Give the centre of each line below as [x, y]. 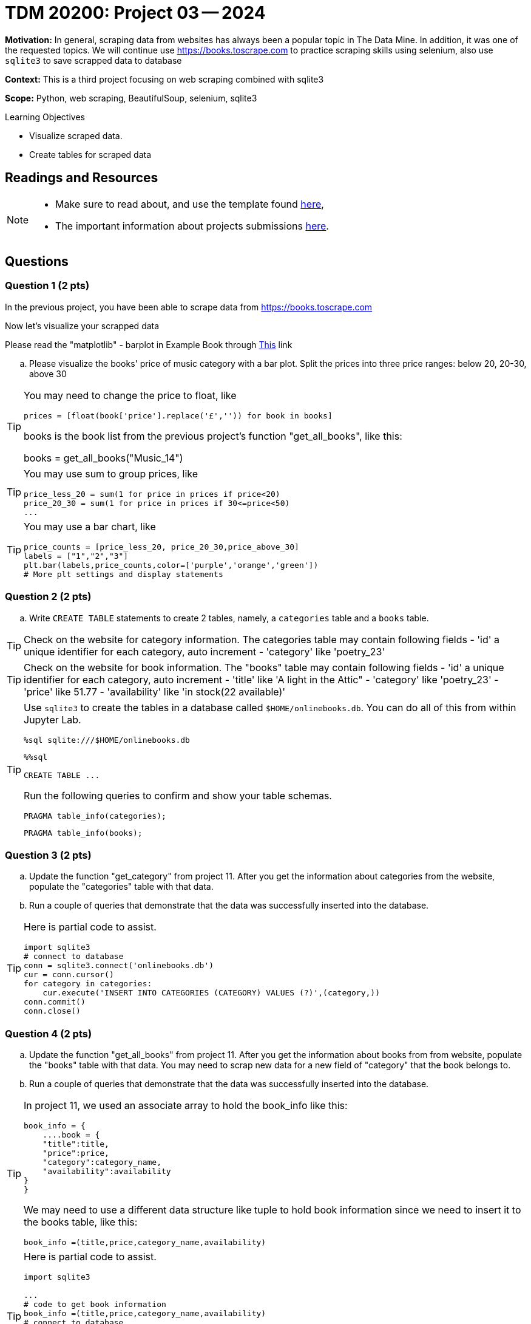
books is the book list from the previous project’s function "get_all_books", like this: [213, 436]
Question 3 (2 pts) [48, 855]
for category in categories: [88, 984]
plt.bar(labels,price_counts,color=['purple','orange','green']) [171, 565]
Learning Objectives [45, 117]
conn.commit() [55, 1002]
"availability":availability [107, 1172]
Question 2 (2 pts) [48, 597]
